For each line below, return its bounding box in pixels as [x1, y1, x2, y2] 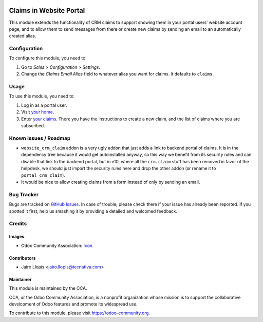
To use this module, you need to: [9, 93, 75, 99]
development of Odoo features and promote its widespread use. [9, 301, 138, 307]
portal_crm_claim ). [21, 172, 65, 178]
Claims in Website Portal [9, 6, 85, 15]
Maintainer [9, 276, 32, 282]
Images [9, 234, 24, 240]
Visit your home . [21, 109, 54, 115]
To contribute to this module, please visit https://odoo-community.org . [9, 310, 150, 316]
